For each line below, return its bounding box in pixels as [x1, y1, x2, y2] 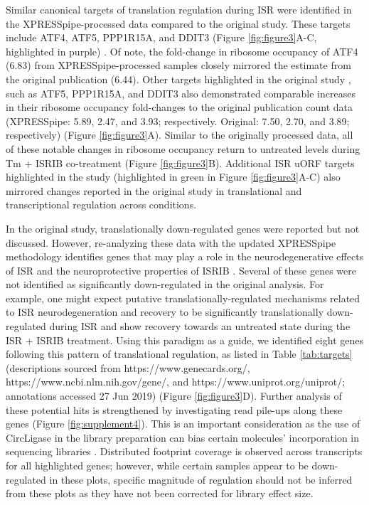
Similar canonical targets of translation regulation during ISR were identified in [6, 2, 352, 16]
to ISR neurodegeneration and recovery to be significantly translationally [6, 304, 324, 319]
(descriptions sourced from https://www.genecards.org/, [6, 360, 250, 375]
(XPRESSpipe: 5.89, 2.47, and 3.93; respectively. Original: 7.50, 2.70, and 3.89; [6, 113, 350, 128]
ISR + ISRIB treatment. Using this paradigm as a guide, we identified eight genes [6, 332, 363, 347]
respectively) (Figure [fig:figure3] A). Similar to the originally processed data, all [6, 127, 353, 142]
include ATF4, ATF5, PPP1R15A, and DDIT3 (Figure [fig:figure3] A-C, [6, 30, 317, 45]
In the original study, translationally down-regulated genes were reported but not [6, 220, 360, 235]
